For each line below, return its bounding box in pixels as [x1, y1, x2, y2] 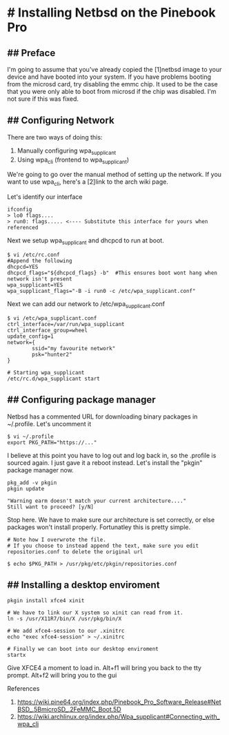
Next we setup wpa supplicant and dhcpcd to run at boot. [7, 236, 164, 246]
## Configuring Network [7, 115, 115, 126]
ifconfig [7, 206, 32, 213]
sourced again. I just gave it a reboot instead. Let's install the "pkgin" [7, 458, 203, 467]
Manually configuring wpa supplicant [17, 146, 117, 156]
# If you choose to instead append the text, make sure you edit [7, 542, 199, 549]
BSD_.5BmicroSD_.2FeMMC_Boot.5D [17, 705, 122, 714]
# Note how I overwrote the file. [7, 536, 107, 543]
